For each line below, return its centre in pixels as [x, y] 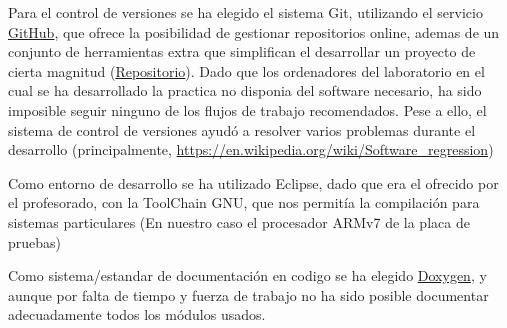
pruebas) [35, 241]
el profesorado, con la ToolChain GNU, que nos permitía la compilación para [244, 202]
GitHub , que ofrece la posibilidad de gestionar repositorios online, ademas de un [254, 31]
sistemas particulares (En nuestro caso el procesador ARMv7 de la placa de [239, 221]
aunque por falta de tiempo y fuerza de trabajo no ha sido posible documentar [248, 294]
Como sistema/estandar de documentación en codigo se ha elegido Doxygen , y [247, 275]
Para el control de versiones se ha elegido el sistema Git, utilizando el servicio [245, 12]
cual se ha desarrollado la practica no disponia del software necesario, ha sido [245, 90]
